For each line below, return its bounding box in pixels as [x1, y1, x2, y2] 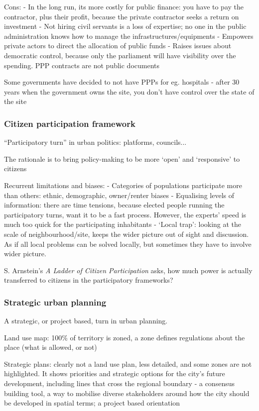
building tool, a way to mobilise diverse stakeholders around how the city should [4, 388, 250, 398]
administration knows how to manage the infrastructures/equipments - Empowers [4, 30, 254, 41]
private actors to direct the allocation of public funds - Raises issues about [4, 40, 232, 51]
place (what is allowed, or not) [4, 342, 97, 352]
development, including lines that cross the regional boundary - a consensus [4, 378, 235, 389]
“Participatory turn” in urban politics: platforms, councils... [4, 137, 187, 147]
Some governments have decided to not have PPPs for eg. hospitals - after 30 [4, 77, 240, 87]
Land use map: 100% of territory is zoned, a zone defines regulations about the [4, 332, 245, 342]
